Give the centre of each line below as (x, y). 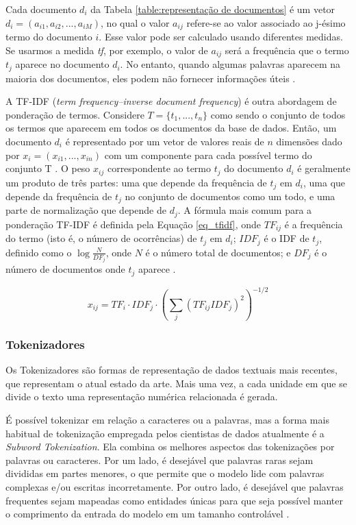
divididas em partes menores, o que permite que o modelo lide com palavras (165, 473)
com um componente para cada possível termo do (208, 155)
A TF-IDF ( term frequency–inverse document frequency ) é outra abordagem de (171, 101)
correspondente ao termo (159, 168)
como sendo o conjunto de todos (278, 114)
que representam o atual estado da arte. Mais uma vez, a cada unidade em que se (176, 383)
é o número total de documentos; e (218, 252)
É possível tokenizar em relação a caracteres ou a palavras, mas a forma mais (167, 419)
